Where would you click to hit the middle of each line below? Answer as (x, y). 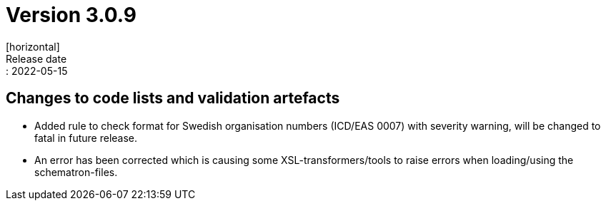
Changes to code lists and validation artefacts (173, 98)
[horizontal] (33, 46)
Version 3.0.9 (71, 15)
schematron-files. (76, 172)
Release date (36, 58)
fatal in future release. (86, 138)
